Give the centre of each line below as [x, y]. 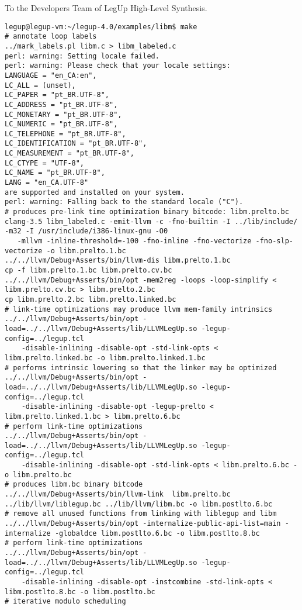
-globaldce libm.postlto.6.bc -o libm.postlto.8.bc [157, 533]
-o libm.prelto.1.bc [86, 251]
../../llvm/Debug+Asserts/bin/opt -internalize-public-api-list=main [143, 524]
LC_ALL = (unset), [40, 85]
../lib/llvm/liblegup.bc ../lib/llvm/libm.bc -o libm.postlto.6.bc [139, 504]
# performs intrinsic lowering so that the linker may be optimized [141, 368]
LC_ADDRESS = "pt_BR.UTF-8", [61, 104]
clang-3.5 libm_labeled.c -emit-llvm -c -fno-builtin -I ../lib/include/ [151, 221]
